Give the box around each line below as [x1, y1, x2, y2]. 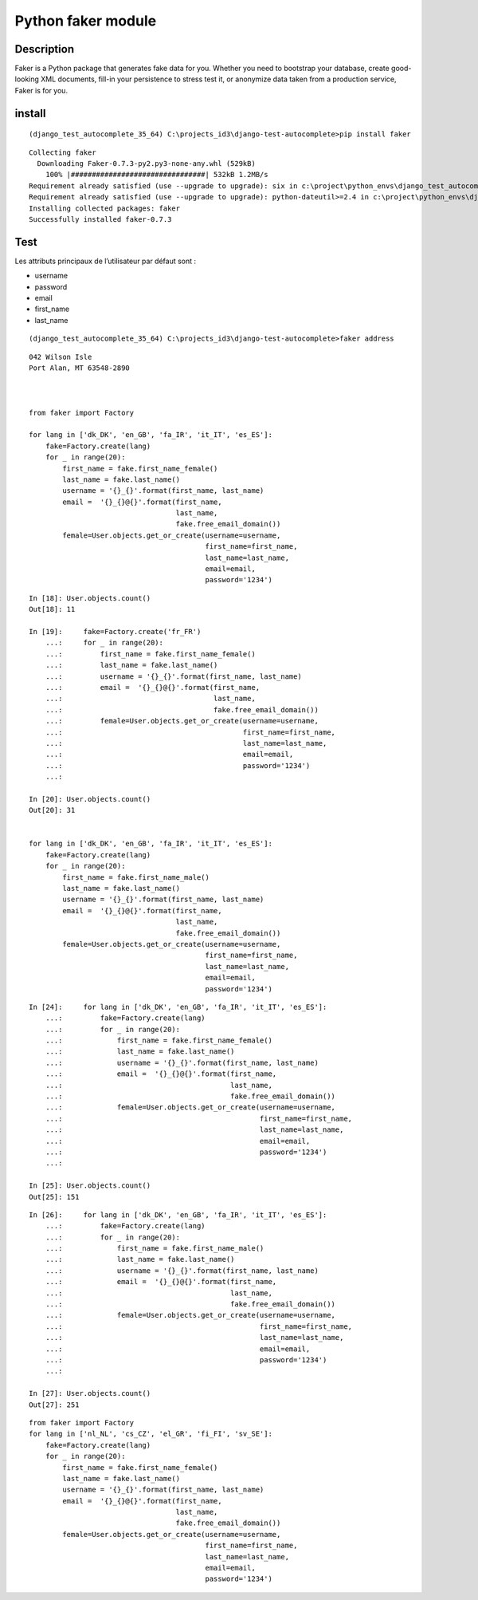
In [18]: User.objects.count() [29, 593, 151, 602]
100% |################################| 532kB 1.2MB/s [45, 170, 268, 179]
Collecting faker [29, 148, 96, 157]
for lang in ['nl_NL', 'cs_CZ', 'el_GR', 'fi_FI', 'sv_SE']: [29, 1429, 272, 1439]
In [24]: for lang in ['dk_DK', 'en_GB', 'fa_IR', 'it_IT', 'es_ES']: [29, 1002, 327, 1011]
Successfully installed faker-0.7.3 [29, 215, 172, 223]
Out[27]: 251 [29, 1400, 80, 1409]
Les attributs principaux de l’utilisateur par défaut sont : [14, 256, 197, 266]
